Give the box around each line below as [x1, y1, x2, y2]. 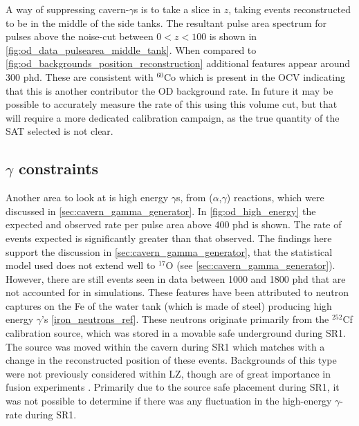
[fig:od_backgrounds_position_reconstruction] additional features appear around [6, 56, 351, 71]
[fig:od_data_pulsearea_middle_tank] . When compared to [6, 42, 257, 57]
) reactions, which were [226, 190, 324, 205]
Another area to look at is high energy [6, 190, 169, 205]
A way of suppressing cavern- [6, 2, 129, 16]
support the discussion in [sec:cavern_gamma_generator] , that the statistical [6, 244, 333, 259]
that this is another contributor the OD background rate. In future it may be [6, 83, 333, 98]
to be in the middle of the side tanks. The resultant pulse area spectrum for [6, 15, 327, 30]
